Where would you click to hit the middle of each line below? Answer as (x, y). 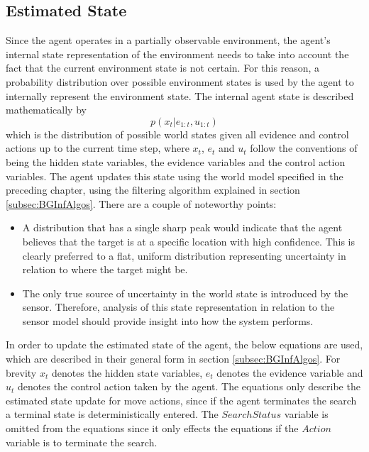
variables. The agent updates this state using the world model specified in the (175, 176)
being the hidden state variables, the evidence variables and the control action (176, 161)
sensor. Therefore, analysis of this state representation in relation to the (178, 307)
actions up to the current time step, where (98, 148)
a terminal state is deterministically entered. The (112, 414)
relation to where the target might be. (105, 269)
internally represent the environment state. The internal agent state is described (180, 95)
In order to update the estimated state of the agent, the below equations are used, (184, 344)
